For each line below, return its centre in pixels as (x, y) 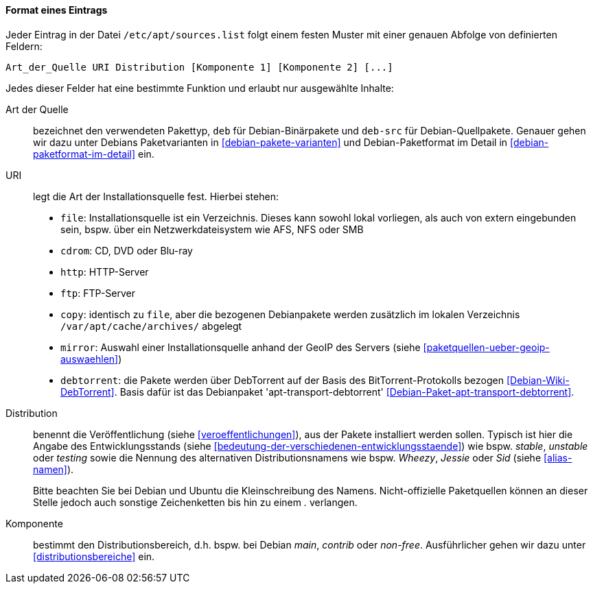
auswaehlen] (90, 359)
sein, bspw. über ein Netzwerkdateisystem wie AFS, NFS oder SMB (212, 229)
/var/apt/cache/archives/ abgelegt (151, 326)
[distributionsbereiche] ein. (94, 556)
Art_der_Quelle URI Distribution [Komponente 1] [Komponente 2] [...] (199, 67)
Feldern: (24, 46)
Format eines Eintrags (57, 10)
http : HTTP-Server (105, 272)
